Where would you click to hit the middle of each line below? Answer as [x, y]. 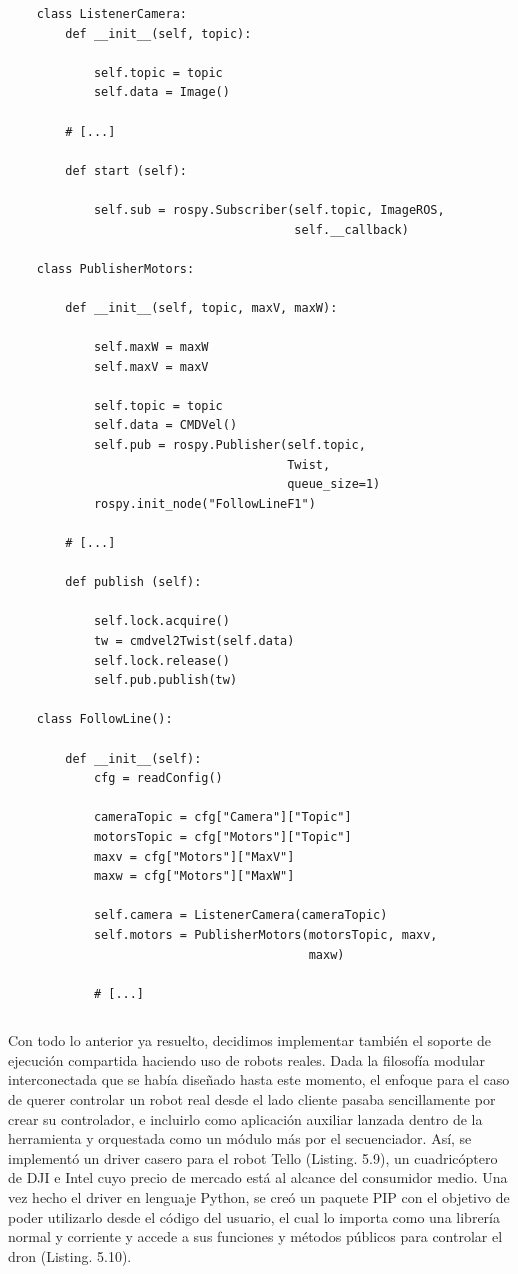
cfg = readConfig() [158, 778]
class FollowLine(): [104, 719]
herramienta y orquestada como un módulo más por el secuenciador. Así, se [240, 1138]
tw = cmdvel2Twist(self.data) [194, 641]
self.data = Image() [161, 92]
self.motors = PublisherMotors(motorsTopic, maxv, [265, 934]
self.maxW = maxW [151, 347]
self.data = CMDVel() [165, 425]
